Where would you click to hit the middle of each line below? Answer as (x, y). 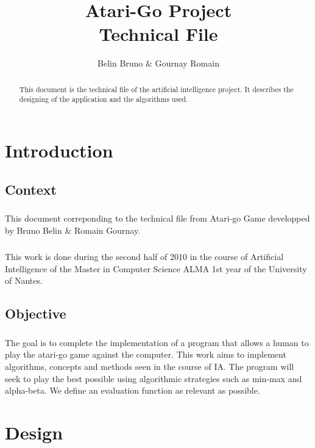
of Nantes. (24, 280)
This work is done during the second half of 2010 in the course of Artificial (144, 256)
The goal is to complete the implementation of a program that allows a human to (157, 342)
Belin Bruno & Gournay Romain (158, 63)
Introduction (59, 150)
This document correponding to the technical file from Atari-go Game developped (157, 218)
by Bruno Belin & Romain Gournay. (73, 230)
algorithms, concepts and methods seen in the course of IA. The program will (150, 367)
